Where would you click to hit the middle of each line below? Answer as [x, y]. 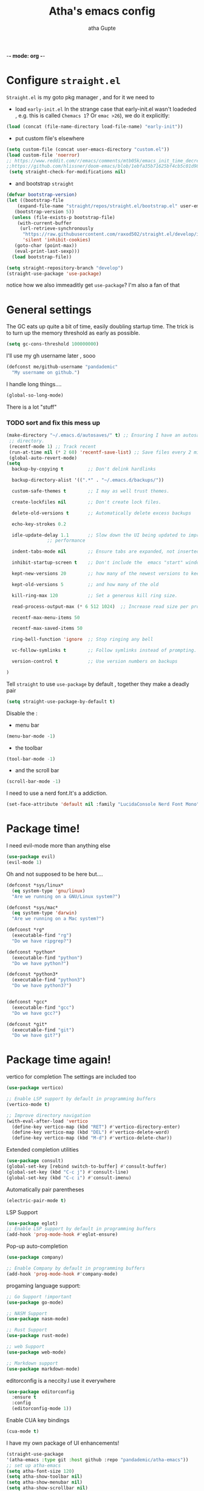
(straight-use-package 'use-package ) [54, 274]
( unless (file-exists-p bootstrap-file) [63, 217]
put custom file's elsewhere [50, 138]
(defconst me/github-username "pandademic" [62, 367]
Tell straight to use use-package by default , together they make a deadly [98, 684]
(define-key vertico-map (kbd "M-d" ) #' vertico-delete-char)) [92, 1138]
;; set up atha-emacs [34, 1465]
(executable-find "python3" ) [49, 980]
